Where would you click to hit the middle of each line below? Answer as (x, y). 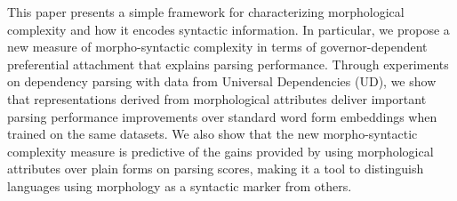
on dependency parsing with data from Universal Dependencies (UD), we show (222, 81)
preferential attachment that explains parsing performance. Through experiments (228, 64)
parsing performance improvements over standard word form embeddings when (222, 116)
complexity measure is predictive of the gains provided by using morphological (220, 151)
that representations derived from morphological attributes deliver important (217, 98)
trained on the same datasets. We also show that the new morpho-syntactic (212, 134)
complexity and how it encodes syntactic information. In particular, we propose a (228, 29)
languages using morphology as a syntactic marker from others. (180, 185)
